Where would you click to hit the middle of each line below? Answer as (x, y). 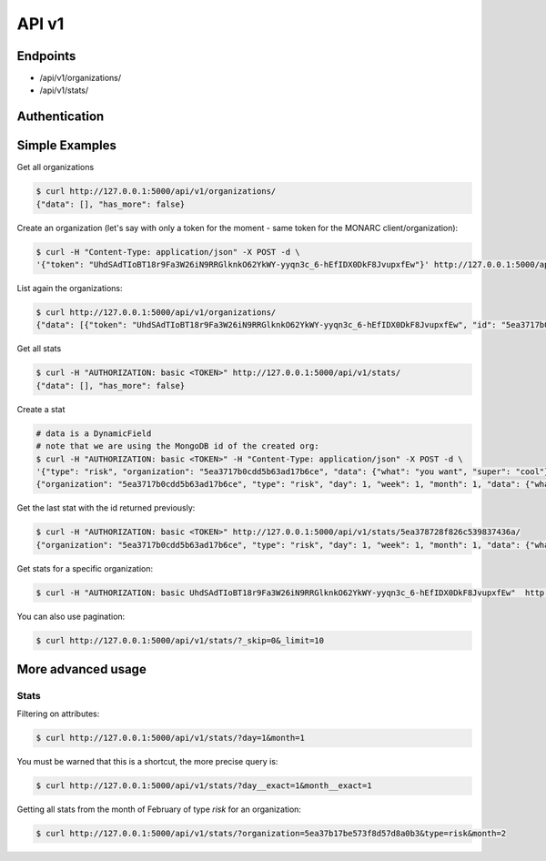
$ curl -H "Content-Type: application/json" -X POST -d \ (168, 252)
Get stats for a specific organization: (85, 568)
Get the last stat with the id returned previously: (106, 508)
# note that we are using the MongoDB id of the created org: (177, 446)
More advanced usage (82, 669)
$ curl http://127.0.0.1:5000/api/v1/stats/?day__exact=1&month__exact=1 (204, 786)
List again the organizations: (70, 289)
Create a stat (41, 409)
